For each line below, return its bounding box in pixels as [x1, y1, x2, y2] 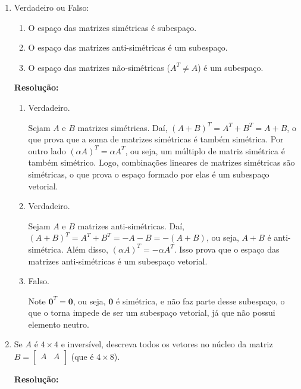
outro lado [28, 144, 66, 157]
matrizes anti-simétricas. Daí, [77, 219, 184, 232]
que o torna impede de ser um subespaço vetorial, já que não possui [28, 306, 275, 319]
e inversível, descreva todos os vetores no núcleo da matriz [61, 338, 273, 350]
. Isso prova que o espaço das [174, 242, 280, 255]
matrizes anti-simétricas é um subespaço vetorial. [28, 254, 208, 267]
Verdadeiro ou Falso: [14, 1, 89, 13]
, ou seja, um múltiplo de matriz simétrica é [125, 144, 285, 157]
